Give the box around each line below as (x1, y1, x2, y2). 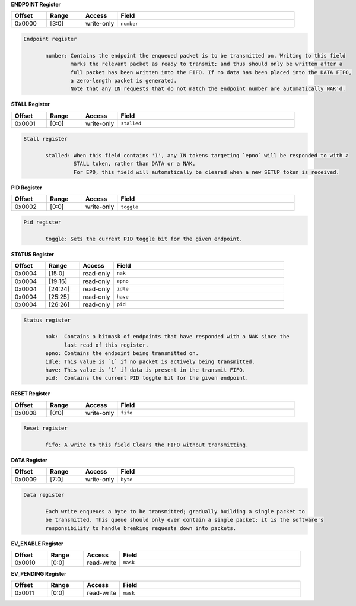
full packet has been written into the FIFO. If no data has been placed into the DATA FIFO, (70, 69, 352, 75)
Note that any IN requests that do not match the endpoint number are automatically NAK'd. (70, 85, 346, 92)
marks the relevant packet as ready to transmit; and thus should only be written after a (70, 61, 343, 68)
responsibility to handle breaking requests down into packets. (45, 525, 237, 531)
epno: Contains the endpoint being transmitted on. (45, 350, 199, 357)
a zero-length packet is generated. (70, 77, 177, 84)
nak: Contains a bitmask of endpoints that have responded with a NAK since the (45, 333, 290, 340)
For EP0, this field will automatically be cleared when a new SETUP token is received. (73, 169, 339, 175)
